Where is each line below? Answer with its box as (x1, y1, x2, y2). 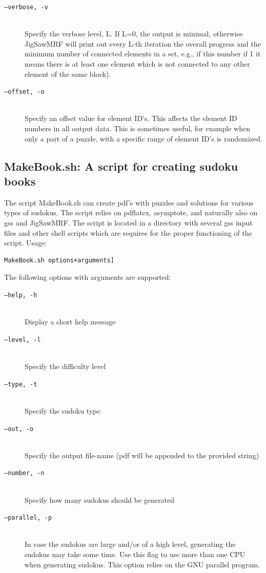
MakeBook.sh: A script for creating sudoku (4, 158, 238, 174)
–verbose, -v (4, 4, 48, 11)
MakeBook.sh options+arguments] (4, 256, 114, 264)
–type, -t (4, 380, 37, 388)
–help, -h (4, 292, 37, 299)
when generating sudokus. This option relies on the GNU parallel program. (25, 559, 260, 569)
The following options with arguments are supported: (4, 272, 171, 282)
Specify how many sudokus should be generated (25, 494, 174, 505)
